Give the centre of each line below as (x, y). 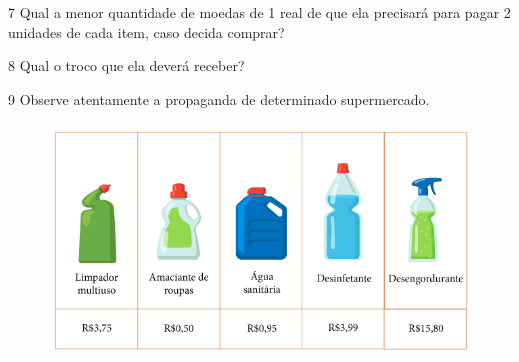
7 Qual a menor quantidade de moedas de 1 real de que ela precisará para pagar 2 (259, 12)
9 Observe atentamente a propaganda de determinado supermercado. (219, 98)
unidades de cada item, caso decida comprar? (146, 31)
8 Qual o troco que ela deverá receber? (126, 65)
